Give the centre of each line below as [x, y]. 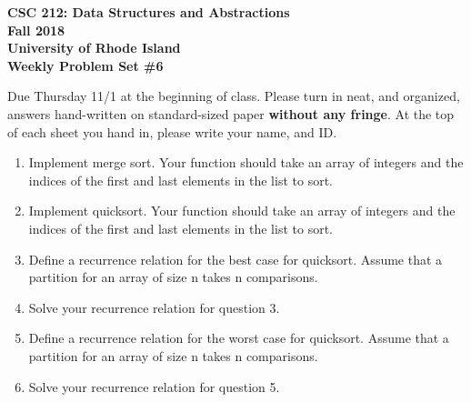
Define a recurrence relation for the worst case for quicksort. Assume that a [239, 338]
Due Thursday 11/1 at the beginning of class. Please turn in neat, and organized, [234, 96]
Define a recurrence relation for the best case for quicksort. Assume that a [235, 259]
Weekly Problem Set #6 [85, 65]
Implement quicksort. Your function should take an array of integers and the [242, 211]
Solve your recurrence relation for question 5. [154, 386]
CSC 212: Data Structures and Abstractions [149, 12]
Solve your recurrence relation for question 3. [154, 307]
